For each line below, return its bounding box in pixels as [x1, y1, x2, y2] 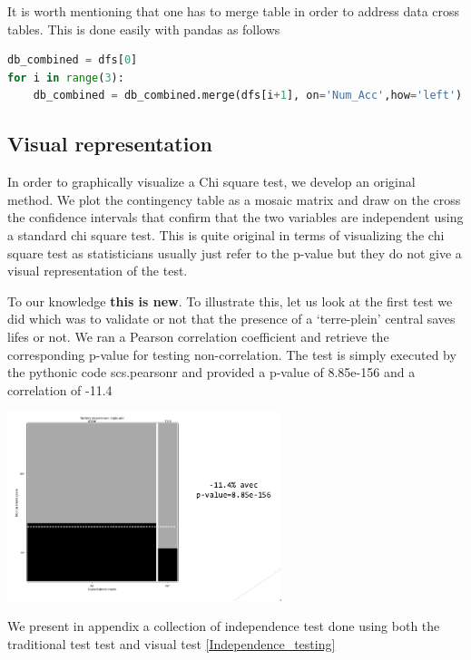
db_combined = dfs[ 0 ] [7, 53, 138, 67]
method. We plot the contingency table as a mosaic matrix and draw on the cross [7, 189, 461, 209]
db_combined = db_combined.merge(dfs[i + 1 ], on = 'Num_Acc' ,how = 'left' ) [33, 89, 463, 102]
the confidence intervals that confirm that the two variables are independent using [7, 208, 464, 227]
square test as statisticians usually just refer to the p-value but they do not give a [7, 243, 462, 262]
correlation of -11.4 [7, 380, 113, 399]
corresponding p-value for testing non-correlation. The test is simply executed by [7, 345, 456, 364]
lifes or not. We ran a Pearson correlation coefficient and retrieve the [7, 326, 389, 345]
